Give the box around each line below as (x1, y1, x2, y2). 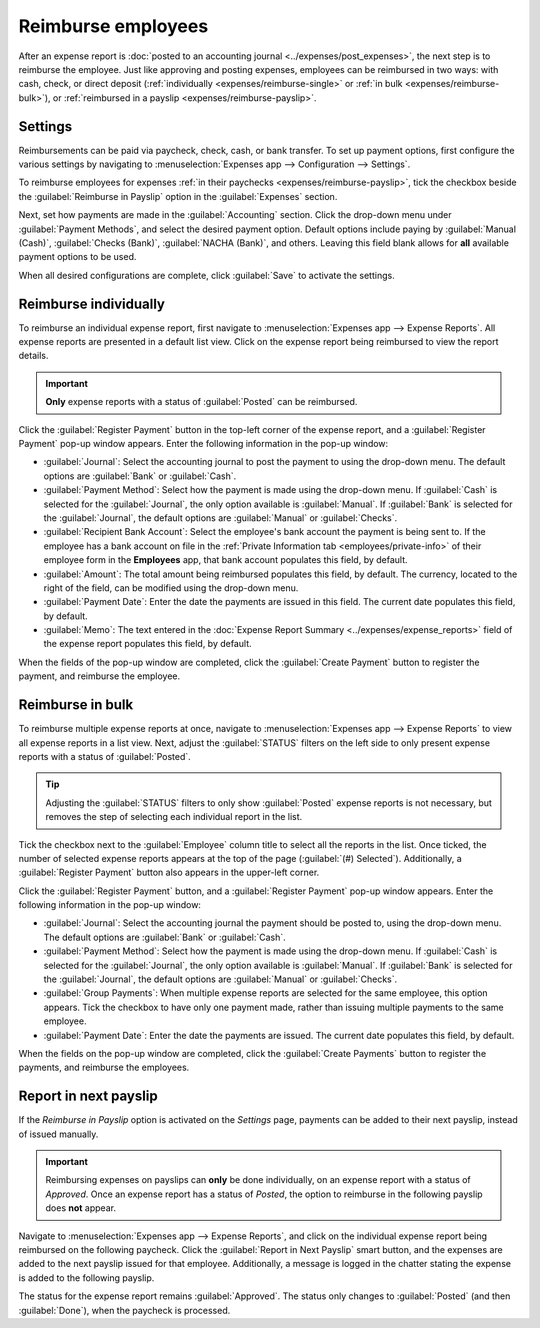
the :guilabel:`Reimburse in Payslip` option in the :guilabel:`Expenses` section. (18, 190, 338, 202)
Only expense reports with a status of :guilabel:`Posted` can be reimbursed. (45, 396, 358, 408)
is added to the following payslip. (18, 1271, 155, 1284)
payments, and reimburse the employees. (18, 1061, 190, 1074)
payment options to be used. (18, 251, 137, 263)
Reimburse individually (18, 295, 165, 312)
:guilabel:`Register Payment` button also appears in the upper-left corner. (18, 866, 320, 879)
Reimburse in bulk (18, 696, 134, 714)
